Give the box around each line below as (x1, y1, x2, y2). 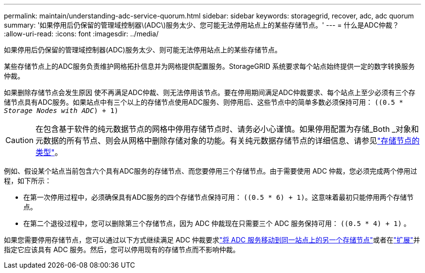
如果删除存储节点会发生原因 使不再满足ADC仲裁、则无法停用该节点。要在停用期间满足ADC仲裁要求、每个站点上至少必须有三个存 (4, 88, 415, 96)
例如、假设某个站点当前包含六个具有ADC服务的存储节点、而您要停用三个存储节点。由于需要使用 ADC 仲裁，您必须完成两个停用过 (4, 167, 417, 175)
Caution (5, 135, 34, 145)
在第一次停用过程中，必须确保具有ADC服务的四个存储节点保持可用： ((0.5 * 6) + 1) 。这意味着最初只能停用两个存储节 (23, 193, 414, 201)
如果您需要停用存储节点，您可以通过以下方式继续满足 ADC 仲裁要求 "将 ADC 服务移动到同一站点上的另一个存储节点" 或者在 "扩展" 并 (4, 236, 420, 244)
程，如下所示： (4, 177, 51, 185)
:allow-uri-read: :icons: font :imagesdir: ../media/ (4, 30, 159, 38)
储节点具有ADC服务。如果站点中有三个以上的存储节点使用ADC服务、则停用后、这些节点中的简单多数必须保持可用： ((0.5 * (4, 98, 403, 106)
